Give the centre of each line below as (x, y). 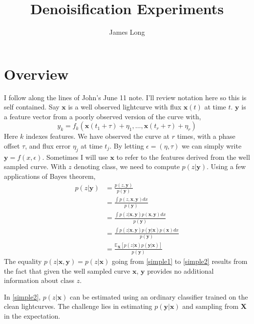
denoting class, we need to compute (127, 166)
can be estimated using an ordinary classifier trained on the (159, 296)
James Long (127, 32)
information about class (39, 280)
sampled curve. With (35, 166)
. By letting (127, 146)
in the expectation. (32, 315)
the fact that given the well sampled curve (67, 270)
